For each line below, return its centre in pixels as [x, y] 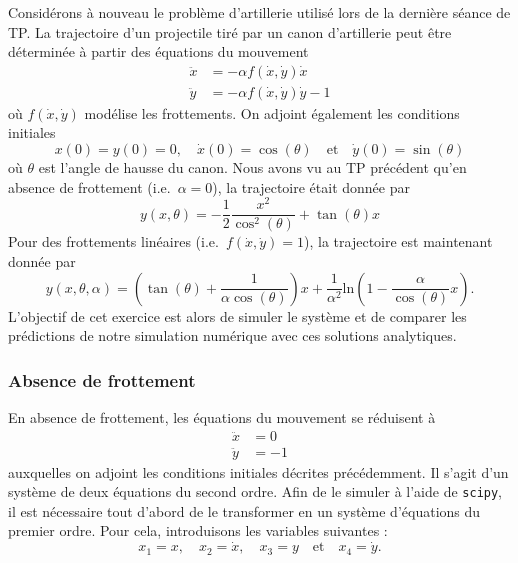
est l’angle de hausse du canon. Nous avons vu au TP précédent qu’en [252, 167]
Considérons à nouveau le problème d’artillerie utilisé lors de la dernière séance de [259, 12]
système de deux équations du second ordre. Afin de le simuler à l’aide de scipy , [255, 491]
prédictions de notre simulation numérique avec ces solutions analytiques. [232, 335]
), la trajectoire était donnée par [311, 186]
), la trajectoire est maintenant [398, 241]
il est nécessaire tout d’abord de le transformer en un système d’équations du [244, 510]
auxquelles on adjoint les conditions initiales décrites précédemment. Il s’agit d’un [258, 471]
